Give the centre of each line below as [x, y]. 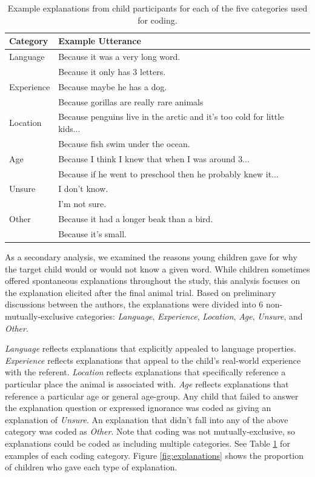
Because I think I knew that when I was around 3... [154, 158]
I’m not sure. [82, 204]
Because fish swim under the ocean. [124, 143]
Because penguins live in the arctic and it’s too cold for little [171, 117]
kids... [69, 128]
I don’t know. [83, 189]
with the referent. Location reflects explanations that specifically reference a [145, 372]
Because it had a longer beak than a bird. [136, 219]
